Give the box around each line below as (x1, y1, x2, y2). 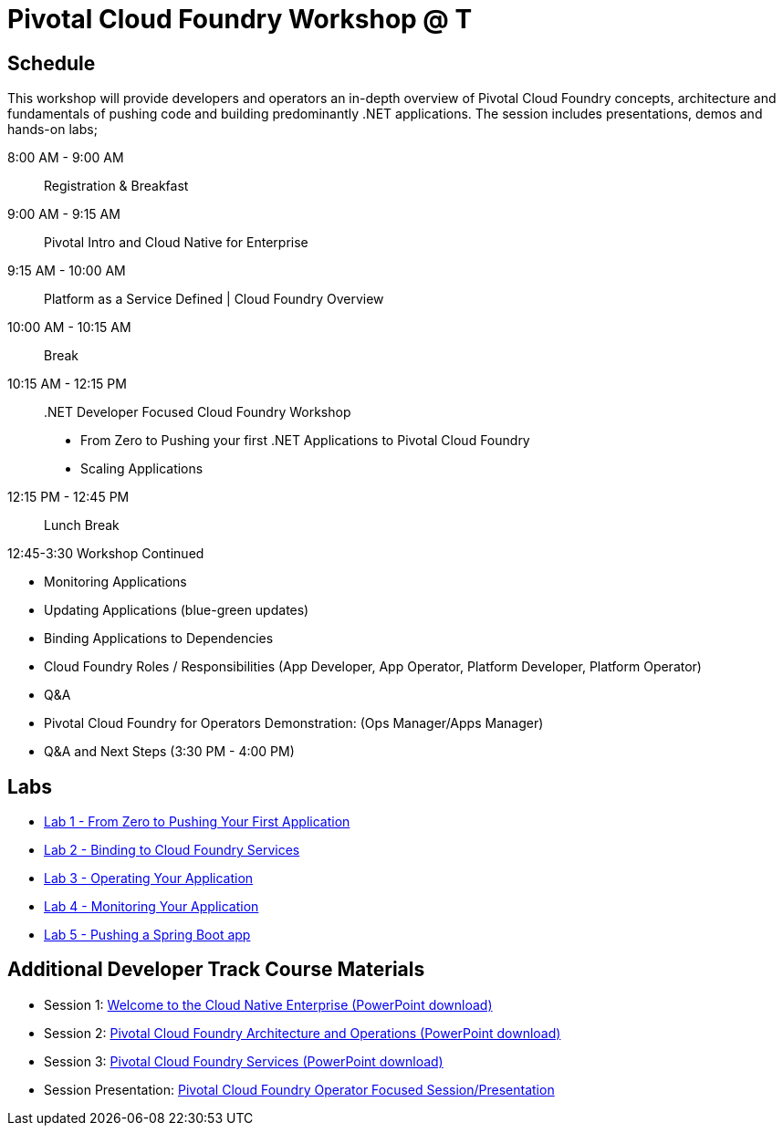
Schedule (7, 51, 96, 75)
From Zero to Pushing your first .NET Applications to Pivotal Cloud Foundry (80, 432, 530, 449)
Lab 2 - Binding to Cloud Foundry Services (44, 842, 300, 858)
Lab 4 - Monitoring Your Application (44, 899, 259, 915)
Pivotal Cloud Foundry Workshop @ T (7, 4, 473, 35)
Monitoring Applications (44, 574, 187, 590)
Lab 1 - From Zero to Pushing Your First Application (44, 814, 350, 830)
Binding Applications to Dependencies (44, 630, 274, 647)
